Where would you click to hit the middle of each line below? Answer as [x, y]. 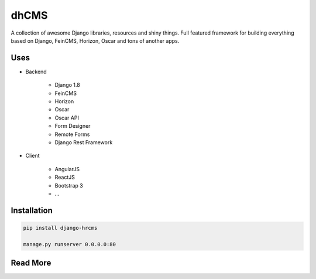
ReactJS [65, 177]
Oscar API [67, 118]
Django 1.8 [67, 85]
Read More [31, 263]
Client [33, 156]
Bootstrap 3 [69, 185]
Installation [32, 210]
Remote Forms [72, 134]
